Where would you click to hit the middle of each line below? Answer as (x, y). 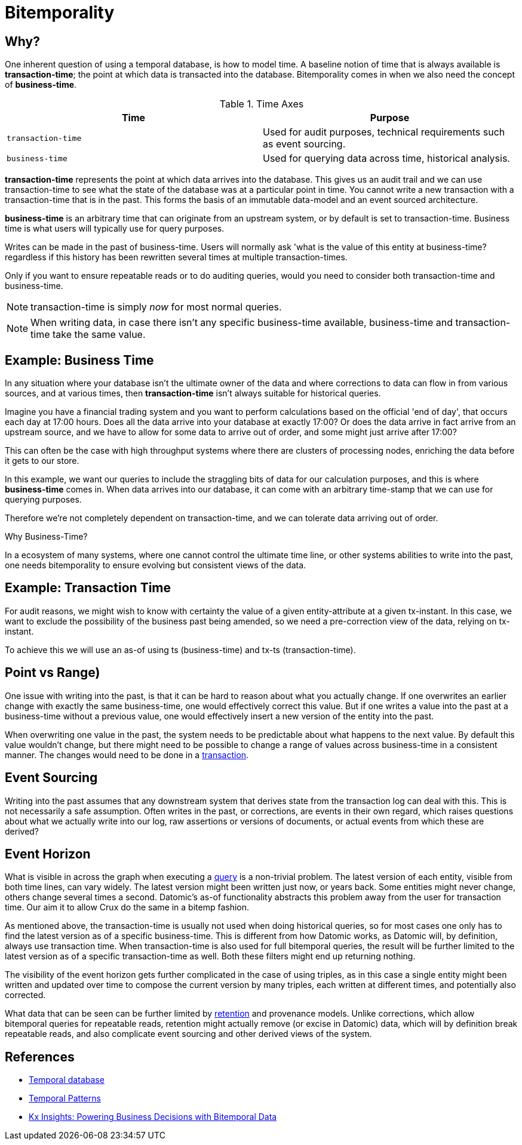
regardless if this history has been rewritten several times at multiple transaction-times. (176, 257)
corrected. (25, 995)
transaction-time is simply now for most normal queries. (156, 307)
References (40, 1057)
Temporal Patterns (65, 1098)
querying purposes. (43, 500)
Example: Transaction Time (88, 588)
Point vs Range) (53, 673)
